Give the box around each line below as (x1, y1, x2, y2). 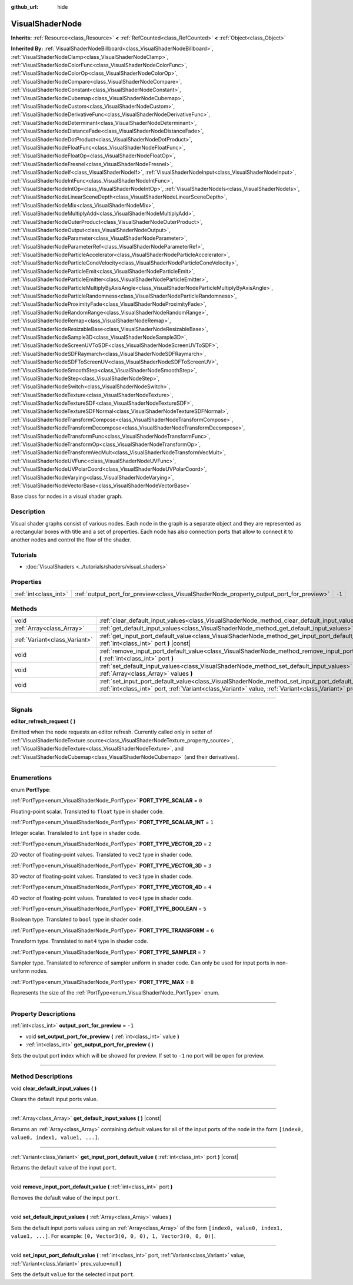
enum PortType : (11, 786, 51, 793)
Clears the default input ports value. (11, 1096, 98, 1103)
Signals (11, 705, 33, 713)
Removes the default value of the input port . (11, 1194, 121, 1201)
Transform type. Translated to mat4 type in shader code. (11, 937, 148, 945)
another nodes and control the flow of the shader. (11, 536, 132, 543)
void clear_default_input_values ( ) (11, 1085, 97, 1092)
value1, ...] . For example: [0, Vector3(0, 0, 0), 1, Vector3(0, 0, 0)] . (11, 1232, 216, 1240)
